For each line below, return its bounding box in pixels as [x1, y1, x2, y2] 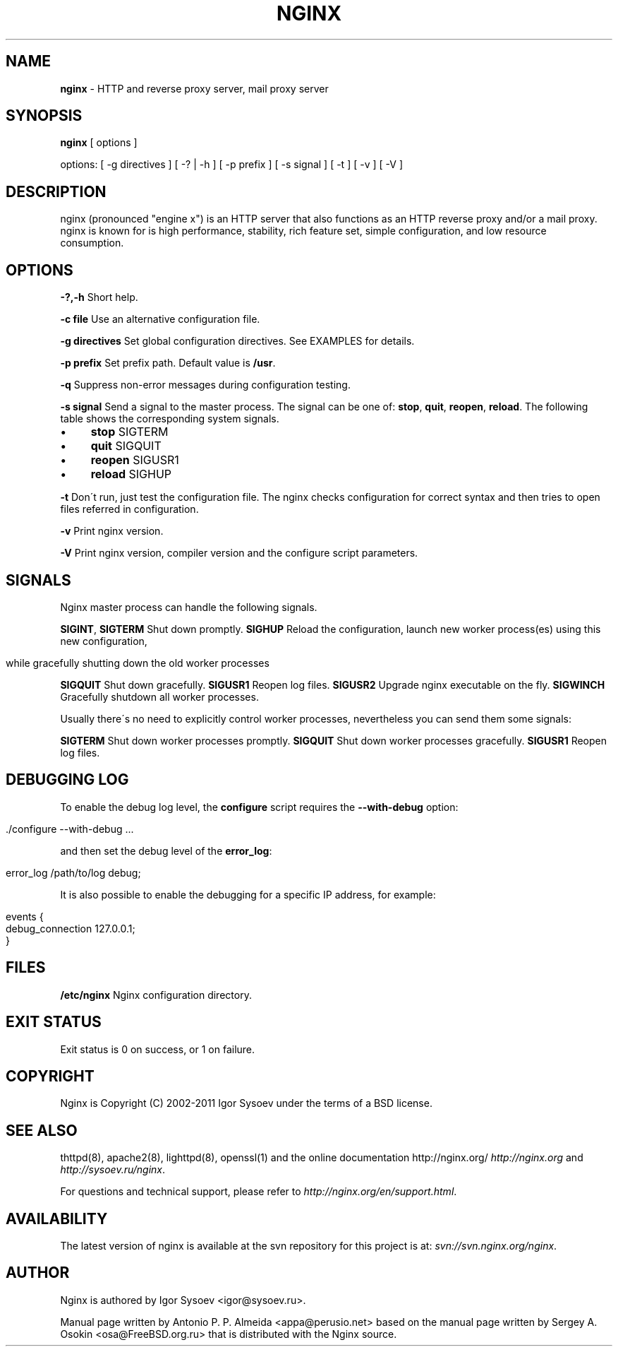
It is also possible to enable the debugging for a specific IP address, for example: [60, 888, 436, 901]
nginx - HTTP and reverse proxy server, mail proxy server [60, 82, 329, 95]
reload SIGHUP [90, 467, 172, 482]
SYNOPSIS [6, 107, 83, 125]
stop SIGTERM [90, 425, 169, 439]
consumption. [60, 237, 124, 249]
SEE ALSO [6, 1121, 78, 1139]
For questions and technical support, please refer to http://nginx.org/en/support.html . [60, 1185, 457, 1198]
